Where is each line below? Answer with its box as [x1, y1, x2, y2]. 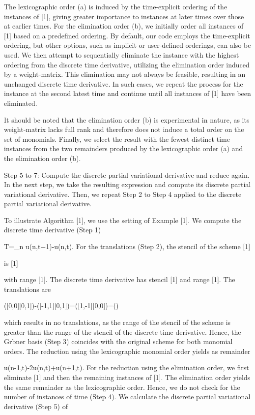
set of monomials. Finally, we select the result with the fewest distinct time [4, 133, 230, 144]
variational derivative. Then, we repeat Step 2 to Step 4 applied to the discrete [4, 189, 242, 199]
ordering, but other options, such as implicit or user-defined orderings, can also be [4, 40, 251, 50]
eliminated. [4, 97, 37, 108]
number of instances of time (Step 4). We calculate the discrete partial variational [4, 391, 251, 402]
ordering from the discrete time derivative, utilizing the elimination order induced [4, 59, 250, 69]
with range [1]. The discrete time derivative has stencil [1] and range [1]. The [4, 274, 235, 285]
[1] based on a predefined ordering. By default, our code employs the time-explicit [4, 30, 251, 40]
